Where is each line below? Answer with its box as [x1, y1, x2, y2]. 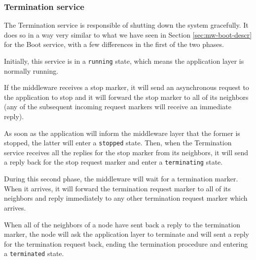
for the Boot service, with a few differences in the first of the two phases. [4, 39, 224, 49]
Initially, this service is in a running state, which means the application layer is [4, 56, 244, 66]
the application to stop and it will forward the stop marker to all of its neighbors [4, 91, 249, 102]
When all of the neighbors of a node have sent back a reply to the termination [4, 219, 240, 229]
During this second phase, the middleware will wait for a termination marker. [4, 173, 238, 184]
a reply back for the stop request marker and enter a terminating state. [4, 157, 223, 167]
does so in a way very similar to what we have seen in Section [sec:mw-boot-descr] [4, 29, 252, 40]
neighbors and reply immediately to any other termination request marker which [4, 193, 248, 203]
